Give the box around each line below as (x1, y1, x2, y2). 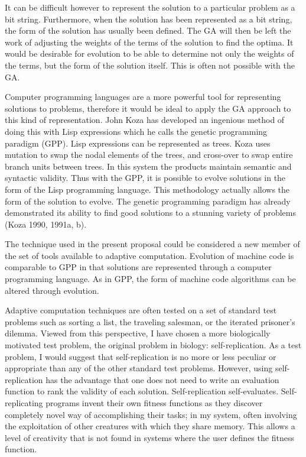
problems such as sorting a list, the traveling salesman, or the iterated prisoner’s (5, 315, 295, 328)
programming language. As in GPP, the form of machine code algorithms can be (5, 273, 296, 285)
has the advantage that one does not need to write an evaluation (45, 373, 279, 385)
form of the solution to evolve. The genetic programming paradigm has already (5, 195, 291, 207)
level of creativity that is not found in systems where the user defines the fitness (5, 431, 294, 443)
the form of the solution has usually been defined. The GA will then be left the (5, 24, 291, 37)
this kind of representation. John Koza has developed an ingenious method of (5, 114, 285, 126)
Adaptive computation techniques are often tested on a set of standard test (5, 304, 277, 316)
